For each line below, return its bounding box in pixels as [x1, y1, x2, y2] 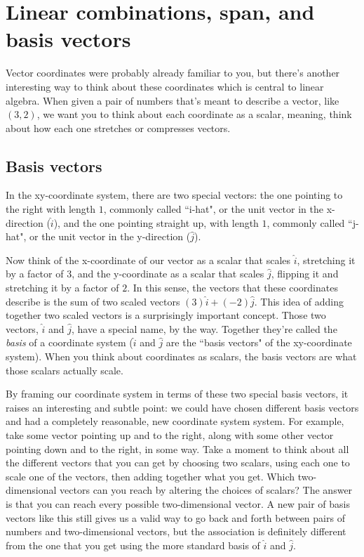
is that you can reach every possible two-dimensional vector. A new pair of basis [6, 496, 350, 511]
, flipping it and [271, 266, 339, 281]
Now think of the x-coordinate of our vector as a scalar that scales [6, 252, 291, 267]
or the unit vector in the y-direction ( [29, 229, 191, 244]
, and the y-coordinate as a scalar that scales [72, 266, 264, 281]
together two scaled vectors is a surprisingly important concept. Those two [6, 308, 326, 322]
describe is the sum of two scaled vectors [6, 294, 180, 308]
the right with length [6, 202, 96, 216]
